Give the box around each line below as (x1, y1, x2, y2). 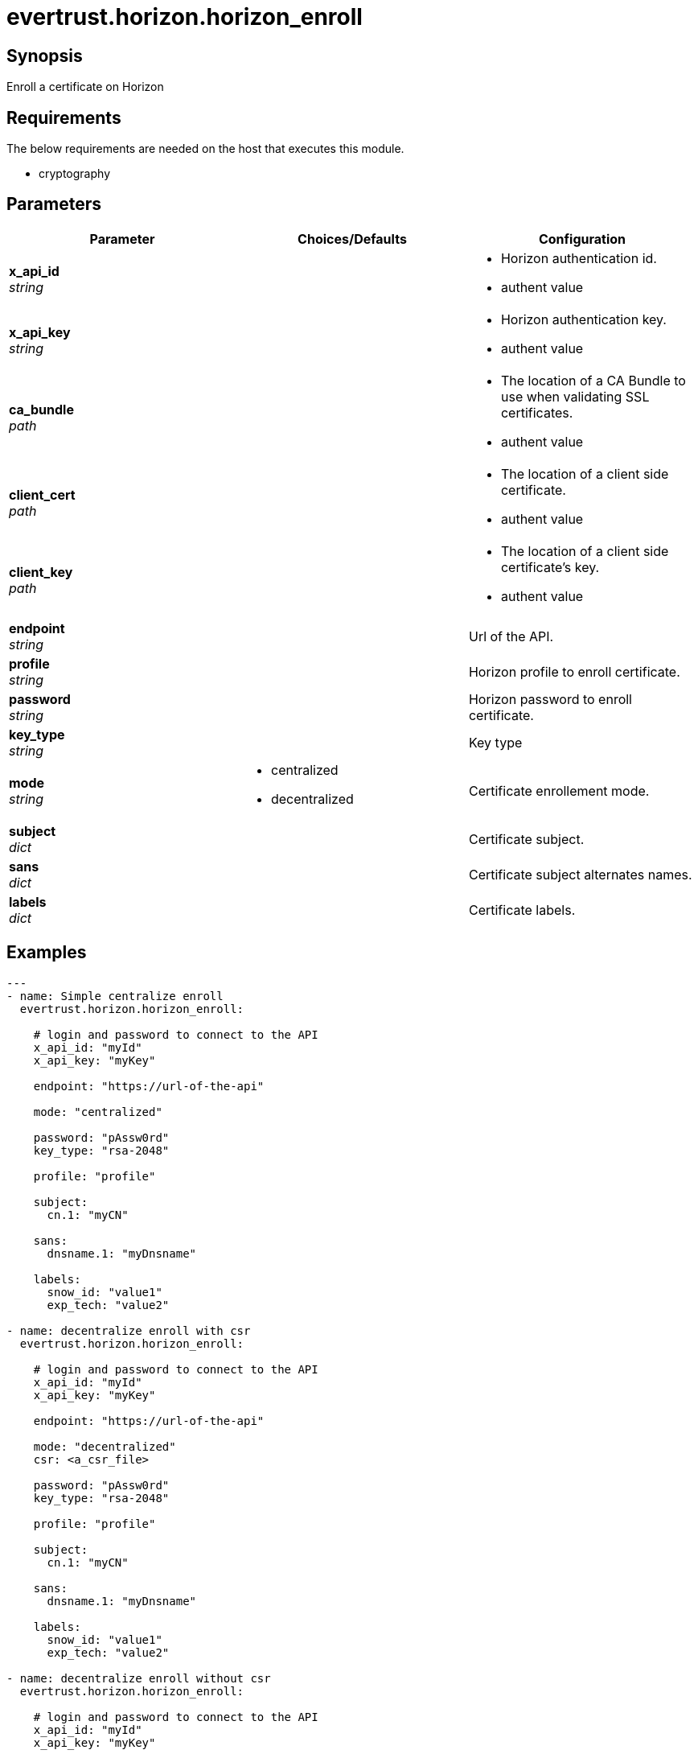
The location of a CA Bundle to (500, 372, 686, 389)
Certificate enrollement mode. (468, 782, 650, 799)
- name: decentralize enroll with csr (6, 1324, 251, 1337)
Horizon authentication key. (500, 311, 667, 327)
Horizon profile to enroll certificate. (468, 663, 680, 680)
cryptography (39, 167, 110, 181)
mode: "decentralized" (33, 1439, 176, 1453)
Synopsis (6, 45, 83, 66)
